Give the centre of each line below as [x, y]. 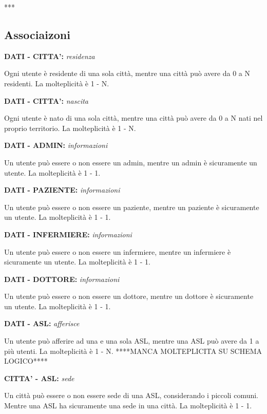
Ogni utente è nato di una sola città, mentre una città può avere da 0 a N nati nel [133, 118]
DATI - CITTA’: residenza [50, 56]
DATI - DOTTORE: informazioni [62, 279]
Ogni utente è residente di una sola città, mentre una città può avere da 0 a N [127, 73]
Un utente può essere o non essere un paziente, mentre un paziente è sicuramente [132, 207]
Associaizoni [37, 34]
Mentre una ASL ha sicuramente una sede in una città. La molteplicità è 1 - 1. [128, 406]
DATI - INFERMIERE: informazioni [68, 234]
